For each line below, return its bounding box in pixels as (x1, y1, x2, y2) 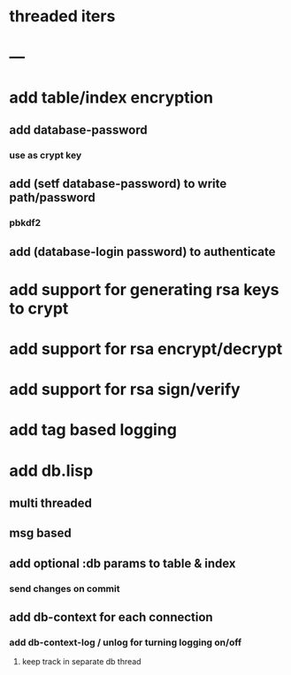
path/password (9, 190, 96, 206)
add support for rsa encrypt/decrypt (9, 338, 283, 359)
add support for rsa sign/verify (9, 379, 241, 400)
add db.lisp (9, 461, 94, 480)
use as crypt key (9, 149, 82, 161)
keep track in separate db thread (21, 656, 142, 667)
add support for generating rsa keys (9, 279, 280, 299)
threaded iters (9, 6, 116, 27)
